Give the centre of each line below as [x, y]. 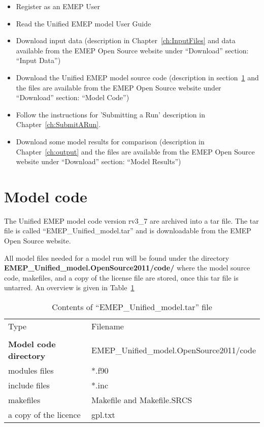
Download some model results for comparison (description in [110, 141]
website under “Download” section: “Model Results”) [98, 161]
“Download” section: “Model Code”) [73, 97]
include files [29, 385]
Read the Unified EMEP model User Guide [84, 23]
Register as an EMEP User [58, 6]
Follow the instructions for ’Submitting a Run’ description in [110, 114]
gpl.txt [103, 415]
